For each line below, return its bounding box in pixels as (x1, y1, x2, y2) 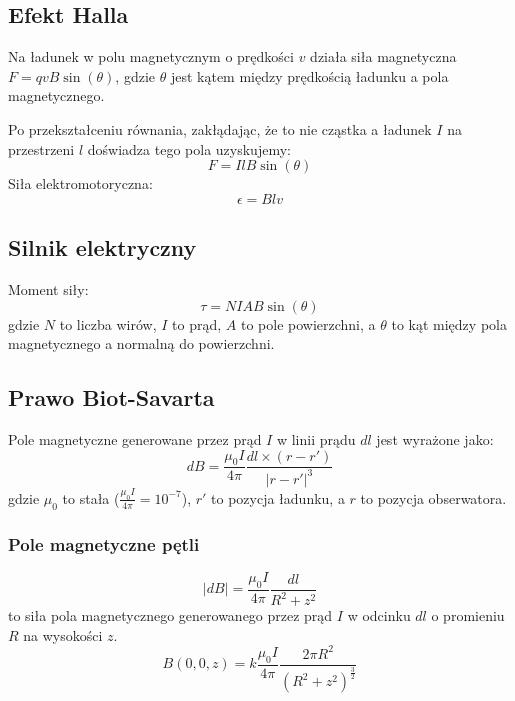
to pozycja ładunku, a (211, 487, 345, 508)
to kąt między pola (391, 313, 507, 334)
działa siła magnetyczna (310, 46, 457, 67)
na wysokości (23, 624, 103, 645)
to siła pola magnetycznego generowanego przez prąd (8, 605, 333, 626)
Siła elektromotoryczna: (8, 173, 153, 194)
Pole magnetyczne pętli (8, 531, 200, 556)
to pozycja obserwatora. (360, 487, 507, 508)
